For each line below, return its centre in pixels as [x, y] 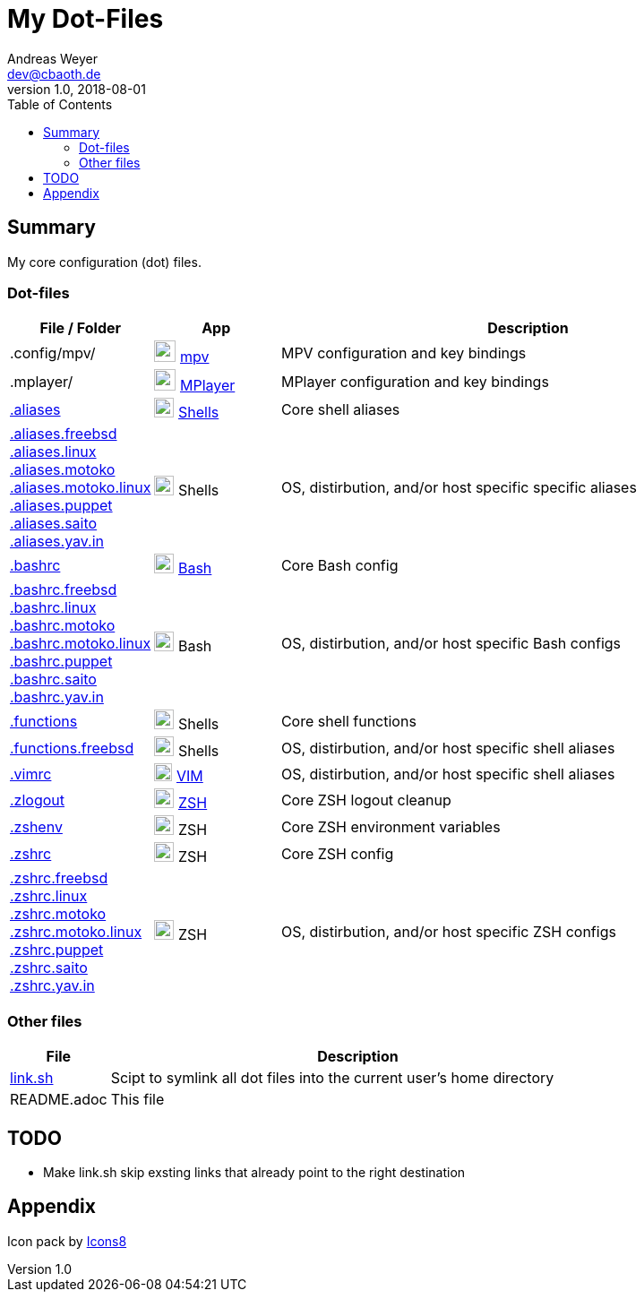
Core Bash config [339, 566]
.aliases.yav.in [57, 542]
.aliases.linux [53, 452]
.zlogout [38, 800]
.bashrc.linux [53, 608]
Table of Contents [60, 104]
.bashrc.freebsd [64, 590]
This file [137, 1100]
